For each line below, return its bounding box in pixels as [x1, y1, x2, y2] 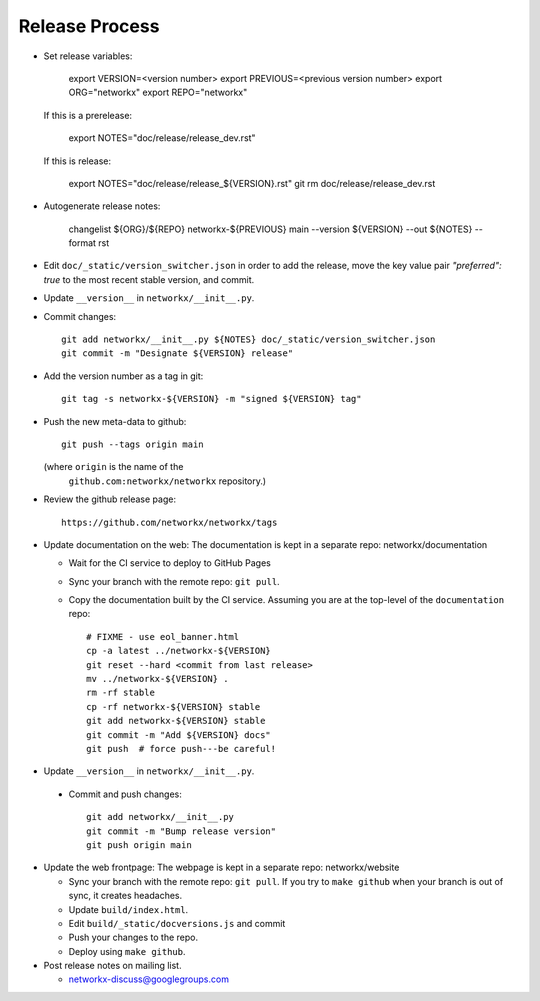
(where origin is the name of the [43, 461, 184, 473]
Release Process [18, 15, 160, 37]
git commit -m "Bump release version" [86, 825, 277, 837]
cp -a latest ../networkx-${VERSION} [86, 645, 272, 657]
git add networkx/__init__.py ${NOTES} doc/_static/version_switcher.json [61, 334, 436, 345]
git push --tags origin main [61, 438, 204, 450]
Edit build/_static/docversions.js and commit [68, 917, 286, 929]
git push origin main [86, 839, 192, 850]
